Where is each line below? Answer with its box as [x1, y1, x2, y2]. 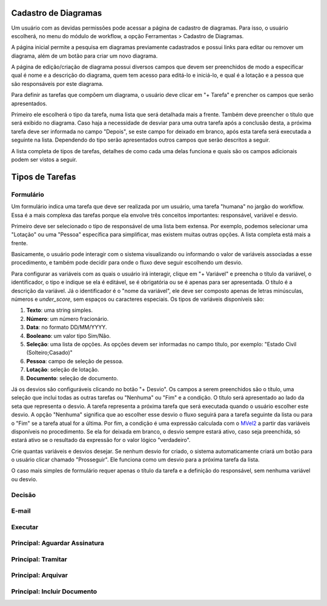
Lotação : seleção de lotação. [26, 366, 99, 374]
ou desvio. [11, 475, 38, 482]
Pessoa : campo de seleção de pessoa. [26, 357, 124, 364]
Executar [11, 522, 39, 531]
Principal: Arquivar [11, 571, 68, 579]
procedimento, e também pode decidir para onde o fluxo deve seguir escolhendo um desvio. [11, 259, 243, 266]
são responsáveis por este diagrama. [11, 80, 104, 87]
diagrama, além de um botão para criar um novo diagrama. [11, 52, 158, 59]
